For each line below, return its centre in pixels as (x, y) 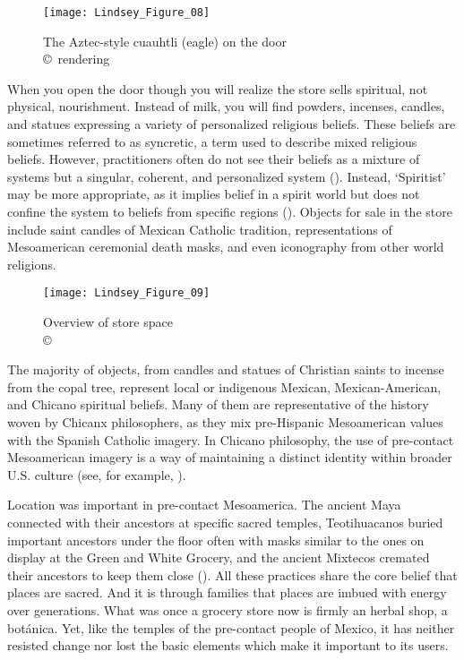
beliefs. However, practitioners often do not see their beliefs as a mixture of (214, 159)
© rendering (77, 59)
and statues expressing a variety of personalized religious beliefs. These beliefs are (232, 124)
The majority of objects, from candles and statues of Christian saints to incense (226, 369)
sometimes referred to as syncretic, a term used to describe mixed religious (212, 141)
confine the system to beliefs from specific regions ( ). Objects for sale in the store (230, 211)
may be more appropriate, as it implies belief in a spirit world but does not (214, 194)
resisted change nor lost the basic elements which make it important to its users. (228, 645)
